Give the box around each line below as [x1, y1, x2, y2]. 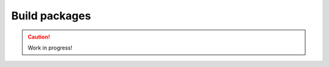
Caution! [27, 33, 51, 40]
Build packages [11, 9, 91, 22]
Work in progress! [27, 44, 73, 51]
